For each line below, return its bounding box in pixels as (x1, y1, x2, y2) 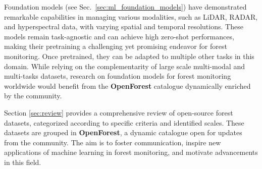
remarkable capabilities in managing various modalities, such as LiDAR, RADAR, (4, 11, 258, 22)
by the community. (4, 90, 62, 101)
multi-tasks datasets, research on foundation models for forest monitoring (4, 71, 231, 81)
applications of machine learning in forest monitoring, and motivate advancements (4, 147, 258, 157)
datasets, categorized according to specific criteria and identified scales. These (4, 117, 244, 128)
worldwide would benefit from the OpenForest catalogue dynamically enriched (4, 80, 251, 91)
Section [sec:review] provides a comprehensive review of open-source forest (4, 107, 233, 118)
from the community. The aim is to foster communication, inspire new (4, 137, 221, 147)
